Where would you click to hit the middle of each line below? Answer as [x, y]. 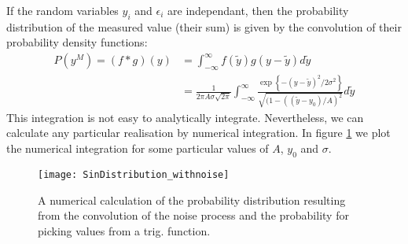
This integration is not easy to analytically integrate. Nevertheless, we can [185, 117]
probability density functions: [77, 42]
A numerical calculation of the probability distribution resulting [192, 200]
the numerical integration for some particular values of [138, 148]
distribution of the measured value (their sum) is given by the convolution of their [204, 26]
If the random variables [62, 10]
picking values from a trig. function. [124, 230]
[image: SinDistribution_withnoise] [134, 174]
